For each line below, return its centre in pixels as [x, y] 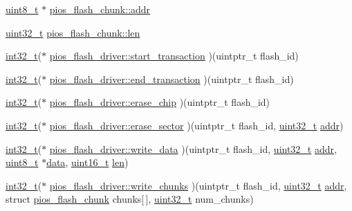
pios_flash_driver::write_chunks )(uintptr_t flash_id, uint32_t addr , [198, 185]
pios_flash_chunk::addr [100, 9]
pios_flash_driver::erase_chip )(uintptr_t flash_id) [160, 102]
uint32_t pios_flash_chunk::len [73, 32]
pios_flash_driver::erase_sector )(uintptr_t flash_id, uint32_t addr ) [196, 125]
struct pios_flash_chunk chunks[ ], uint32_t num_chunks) [130, 199]
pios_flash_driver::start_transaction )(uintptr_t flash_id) [174, 56]
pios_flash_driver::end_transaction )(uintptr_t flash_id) [172, 79]
